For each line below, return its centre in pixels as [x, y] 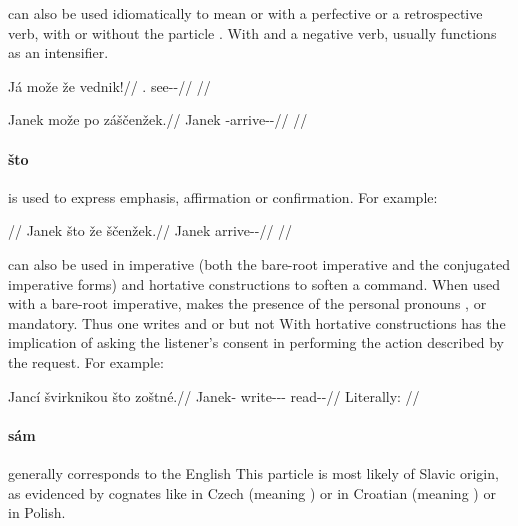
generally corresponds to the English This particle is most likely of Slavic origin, [253, 472]
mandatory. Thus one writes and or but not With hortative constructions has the [257, 322]
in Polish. [37, 512]
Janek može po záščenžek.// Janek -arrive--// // [158, 119]
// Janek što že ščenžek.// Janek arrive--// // [150, 230]
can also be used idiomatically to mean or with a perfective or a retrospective [245, 13]
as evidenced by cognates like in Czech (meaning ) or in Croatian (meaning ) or [252, 492]
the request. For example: [86, 361]
